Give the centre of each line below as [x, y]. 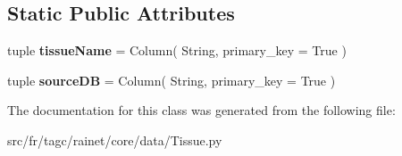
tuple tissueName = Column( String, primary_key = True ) [177, 50]
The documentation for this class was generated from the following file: [201, 110]
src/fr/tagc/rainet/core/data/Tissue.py [115, 140]
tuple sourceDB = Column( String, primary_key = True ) [172, 80]
